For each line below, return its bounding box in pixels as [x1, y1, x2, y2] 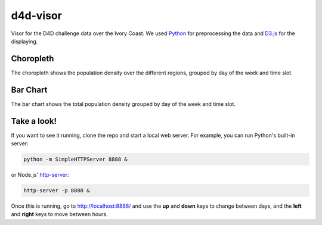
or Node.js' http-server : [11, 171, 69, 179]
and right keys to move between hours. [11, 211, 109, 218]
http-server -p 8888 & [23, 187, 90, 193]
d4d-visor [11, 9, 62, 22]
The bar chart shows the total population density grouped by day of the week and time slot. [11, 100, 236, 107]
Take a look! [11, 116, 57, 126]
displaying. [11, 37, 38, 45]
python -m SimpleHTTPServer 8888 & [23, 156, 128, 163]
